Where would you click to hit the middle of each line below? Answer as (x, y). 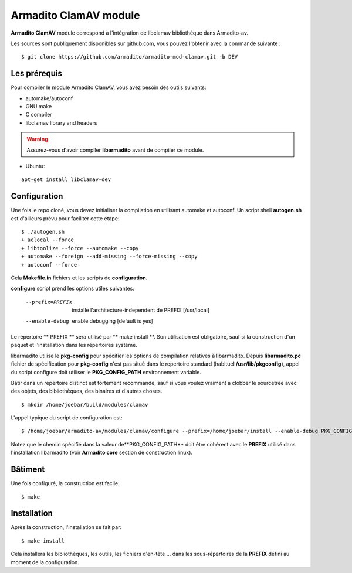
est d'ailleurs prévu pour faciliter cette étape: (65, 218)
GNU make (39, 107)
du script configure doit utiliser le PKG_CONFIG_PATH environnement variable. (106, 372)
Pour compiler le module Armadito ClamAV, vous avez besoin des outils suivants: (109, 87)
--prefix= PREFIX (49, 302)
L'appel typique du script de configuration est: (67, 418)
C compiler (39, 115)
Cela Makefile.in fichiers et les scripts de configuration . (79, 278)
